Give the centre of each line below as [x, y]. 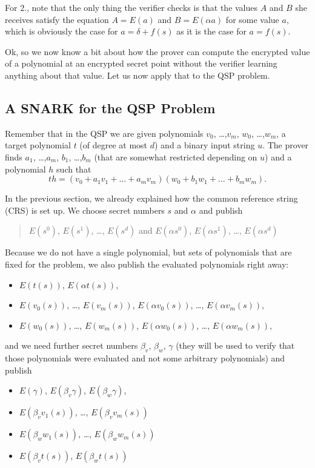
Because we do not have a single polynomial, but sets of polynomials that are [148, 252]
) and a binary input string [205, 145]
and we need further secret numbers [71, 345]
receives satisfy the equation [57, 19]
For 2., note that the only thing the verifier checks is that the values [131, 7]
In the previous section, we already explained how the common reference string [151, 198]
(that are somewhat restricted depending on [176, 157]
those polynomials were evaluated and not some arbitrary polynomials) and [145, 358]
